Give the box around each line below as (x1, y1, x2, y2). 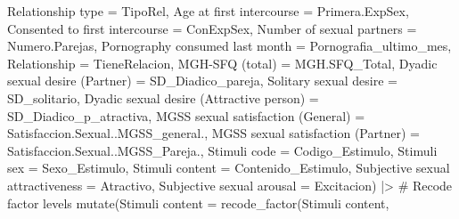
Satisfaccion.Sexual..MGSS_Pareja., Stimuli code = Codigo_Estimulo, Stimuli (7, 141, 438, 159)
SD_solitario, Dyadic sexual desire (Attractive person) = (7, 88, 319, 107)
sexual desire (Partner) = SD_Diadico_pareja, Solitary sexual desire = (7, 71, 398, 90)
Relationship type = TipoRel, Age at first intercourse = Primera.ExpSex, (7, 2, 409, 20)
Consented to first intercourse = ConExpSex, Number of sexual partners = (7, 19, 417, 37)
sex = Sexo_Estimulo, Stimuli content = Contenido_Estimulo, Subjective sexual (7, 158, 450, 177)
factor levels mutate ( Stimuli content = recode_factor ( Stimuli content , (7, 193, 389, 212)
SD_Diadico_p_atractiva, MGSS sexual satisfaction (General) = (7, 106, 365, 125)
